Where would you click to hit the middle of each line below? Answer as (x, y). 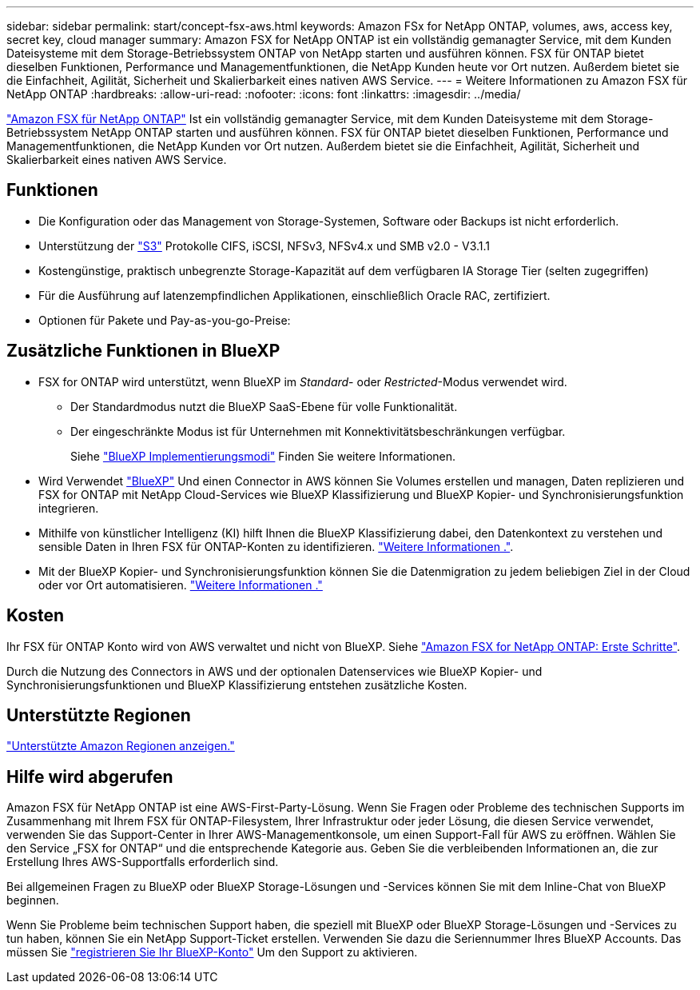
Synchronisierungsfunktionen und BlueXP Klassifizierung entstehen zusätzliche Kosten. (237, 685)
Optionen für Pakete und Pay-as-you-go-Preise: (165, 320)
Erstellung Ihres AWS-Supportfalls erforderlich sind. (143, 862)
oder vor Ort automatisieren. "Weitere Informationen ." (181, 585)
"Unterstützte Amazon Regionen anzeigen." (121, 746)
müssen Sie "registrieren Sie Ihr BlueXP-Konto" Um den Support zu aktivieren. (212, 952)
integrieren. (69, 508)
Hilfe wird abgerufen (90, 776)
